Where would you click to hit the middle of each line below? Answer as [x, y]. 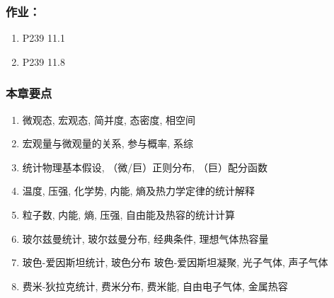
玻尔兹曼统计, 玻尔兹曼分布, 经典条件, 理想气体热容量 [145, 238]
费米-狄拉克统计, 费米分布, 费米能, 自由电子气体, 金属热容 [155, 286]
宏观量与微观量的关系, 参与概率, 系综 [108, 143]
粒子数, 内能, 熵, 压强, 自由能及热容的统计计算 [129, 214]
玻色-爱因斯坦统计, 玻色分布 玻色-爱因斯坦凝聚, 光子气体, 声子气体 [175, 262]
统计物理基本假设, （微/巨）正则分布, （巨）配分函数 [145, 167]
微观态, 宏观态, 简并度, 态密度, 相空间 [109, 119]
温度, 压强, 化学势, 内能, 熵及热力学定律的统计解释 [139, 191]
